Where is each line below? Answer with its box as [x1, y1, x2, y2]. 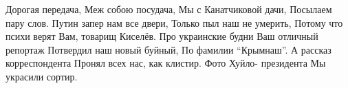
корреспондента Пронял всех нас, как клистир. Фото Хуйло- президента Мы [6, 56, 326, 70]
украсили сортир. [6, 69, 78, 83]
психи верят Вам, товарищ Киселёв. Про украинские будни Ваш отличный [6, 29, 318, 43]
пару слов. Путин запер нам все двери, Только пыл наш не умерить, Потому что [6, 15, 343, 30]
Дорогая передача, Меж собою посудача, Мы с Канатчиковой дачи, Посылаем [6, 2, 332, 16]
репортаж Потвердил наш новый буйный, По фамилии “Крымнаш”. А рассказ [6, 42, 331, 56]
